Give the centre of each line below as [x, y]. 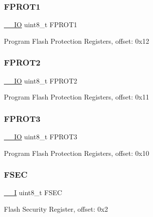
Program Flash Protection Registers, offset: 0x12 [76, 41]
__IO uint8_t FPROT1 [41, 25]
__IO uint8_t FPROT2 [41, 80]
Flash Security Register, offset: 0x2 [56, 209]
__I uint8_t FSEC [33, 192]
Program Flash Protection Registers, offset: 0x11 [76, 97]
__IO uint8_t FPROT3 [41, 137]
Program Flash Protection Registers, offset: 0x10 [76, 153]
